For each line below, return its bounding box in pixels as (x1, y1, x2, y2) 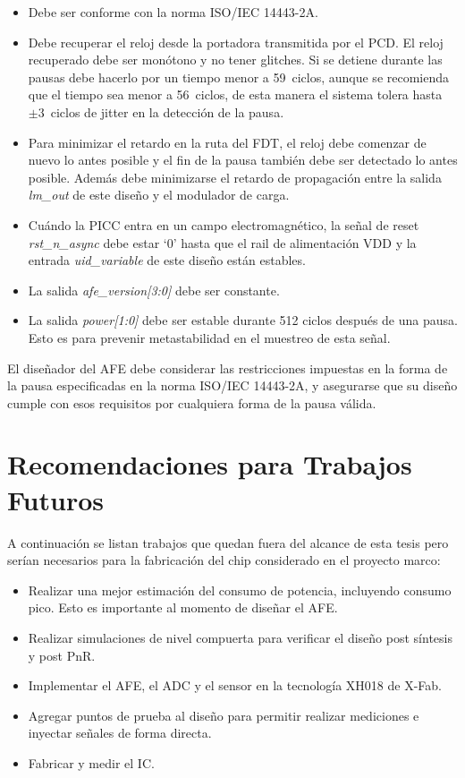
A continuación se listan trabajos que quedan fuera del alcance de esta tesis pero (7, 533, 449, 551)
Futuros (7, 481, 104, 517)
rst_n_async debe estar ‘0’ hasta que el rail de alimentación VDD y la (28, 233, 417, 252)
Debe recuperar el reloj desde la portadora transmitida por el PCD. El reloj (28, 32, 444, 51)
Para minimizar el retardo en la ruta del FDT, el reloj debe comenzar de (28, 133, 427, 151)
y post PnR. (28, 645, 96, 664)
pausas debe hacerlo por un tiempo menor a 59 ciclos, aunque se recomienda (28, 67, 450, 86)
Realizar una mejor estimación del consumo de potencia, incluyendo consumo (28, 580, 452, 599)
